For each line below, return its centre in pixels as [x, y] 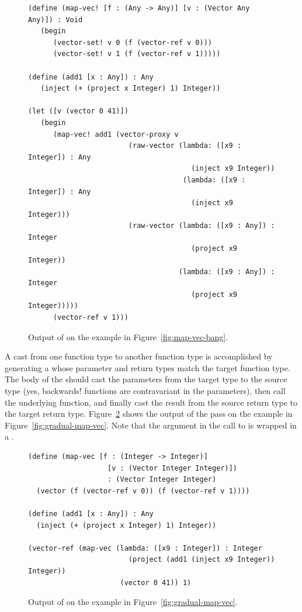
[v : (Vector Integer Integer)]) [172, 468]
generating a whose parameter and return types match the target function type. [147, 367]
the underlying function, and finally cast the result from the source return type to [151, 402]
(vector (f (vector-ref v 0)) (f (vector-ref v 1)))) [143, 491]
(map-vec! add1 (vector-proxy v [116, 134]
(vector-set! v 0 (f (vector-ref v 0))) [132, 42]
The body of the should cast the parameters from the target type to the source [146, 379]
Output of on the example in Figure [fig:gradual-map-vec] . [133, 602]
